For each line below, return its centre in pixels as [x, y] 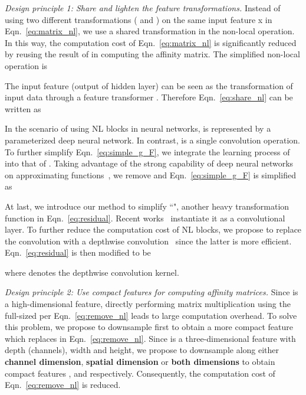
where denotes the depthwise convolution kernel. [92, 272]
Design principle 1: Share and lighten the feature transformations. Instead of [143, 8]
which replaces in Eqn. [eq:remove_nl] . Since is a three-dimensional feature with [150, 338]
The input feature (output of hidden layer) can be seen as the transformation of [149, 85]
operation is [26, 65]
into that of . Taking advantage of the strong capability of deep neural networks [149, 163]
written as [23, 108]
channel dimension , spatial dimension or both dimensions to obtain [140, 362]
